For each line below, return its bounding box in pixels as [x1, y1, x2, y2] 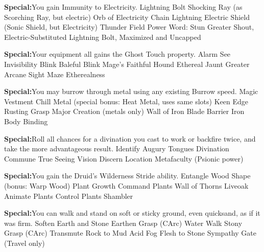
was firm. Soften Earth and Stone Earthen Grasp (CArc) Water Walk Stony [4, 217, 243, 228]
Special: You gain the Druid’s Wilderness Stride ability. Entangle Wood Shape [4, 170, 251, 181]
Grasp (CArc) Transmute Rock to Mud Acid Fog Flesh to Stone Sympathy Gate [4, 227, 256, 238]
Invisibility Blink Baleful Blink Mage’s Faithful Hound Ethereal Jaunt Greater [4, 58, 250, 69]
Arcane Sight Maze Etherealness [4, 68, 105, 79]
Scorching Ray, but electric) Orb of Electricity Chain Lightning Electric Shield [4, 11, 250, 22]
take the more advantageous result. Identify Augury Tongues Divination [4, 143, 229, 154]
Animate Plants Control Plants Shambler [4, 190, 133, 201]
